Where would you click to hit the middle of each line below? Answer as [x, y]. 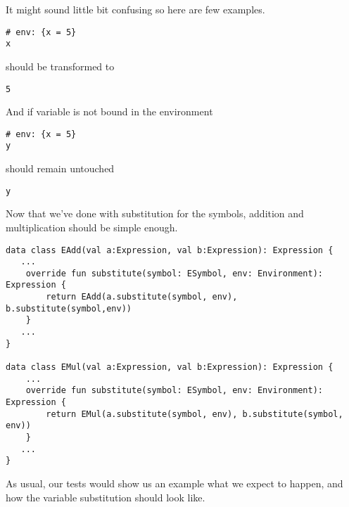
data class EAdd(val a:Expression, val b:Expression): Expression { [170, 250]
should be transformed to [60, 66]
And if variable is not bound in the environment [109, 111]
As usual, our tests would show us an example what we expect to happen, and [174, 483]
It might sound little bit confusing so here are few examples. [135, 9]
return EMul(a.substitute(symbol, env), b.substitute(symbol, [195, 414]
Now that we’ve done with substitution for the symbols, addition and [155, 213]
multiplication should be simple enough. [92, 227]
